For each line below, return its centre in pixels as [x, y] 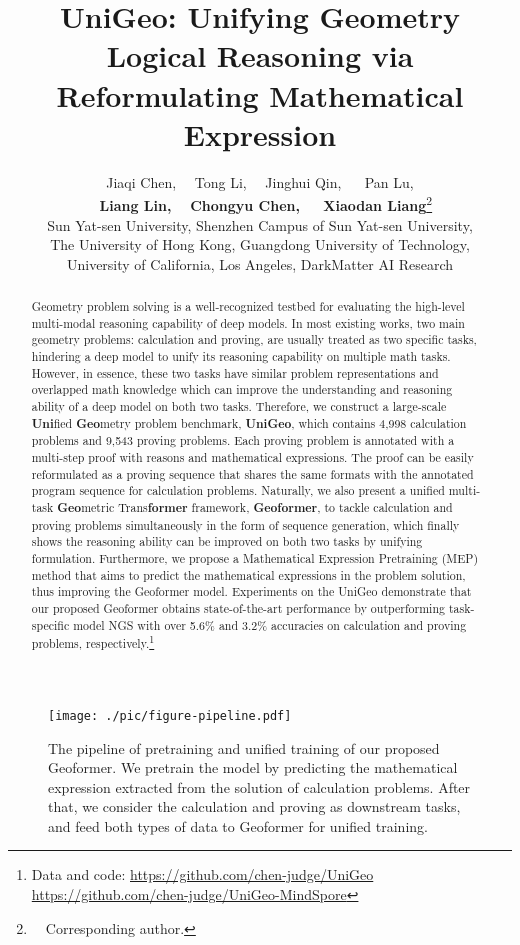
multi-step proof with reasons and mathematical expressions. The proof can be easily [252, 457]
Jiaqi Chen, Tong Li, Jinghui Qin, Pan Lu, [260, 181]
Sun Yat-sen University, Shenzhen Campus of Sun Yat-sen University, [260, 224]
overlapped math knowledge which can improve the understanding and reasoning [242, 389]
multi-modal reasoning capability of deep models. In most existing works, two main [248, 322]
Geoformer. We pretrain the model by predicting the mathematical [253, 767]
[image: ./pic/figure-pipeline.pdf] [170, 715]
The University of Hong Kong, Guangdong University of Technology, [260, 244]
